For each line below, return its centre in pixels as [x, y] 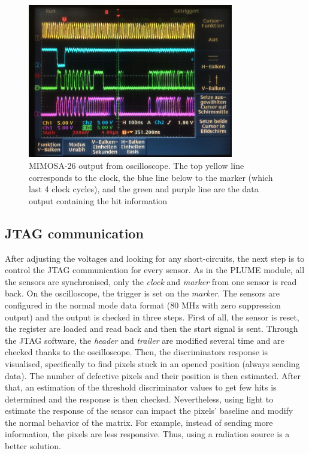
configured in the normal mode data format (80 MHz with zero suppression [143, 305]
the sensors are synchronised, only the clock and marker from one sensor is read [151, 281]
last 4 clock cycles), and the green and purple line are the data [144, 189]
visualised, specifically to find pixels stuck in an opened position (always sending [152, 363]
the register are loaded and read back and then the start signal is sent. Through [152, 329]
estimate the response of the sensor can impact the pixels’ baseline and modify [149, 411]
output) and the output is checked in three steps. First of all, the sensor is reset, [152, 317]
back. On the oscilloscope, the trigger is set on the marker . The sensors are [142, 293]
